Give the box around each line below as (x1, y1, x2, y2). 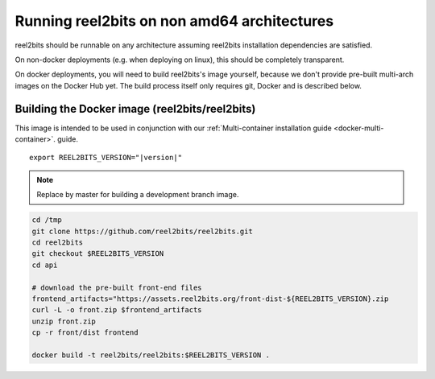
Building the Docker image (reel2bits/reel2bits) (14, 101, 256, 116)
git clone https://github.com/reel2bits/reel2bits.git (31, 226, 253, 236)
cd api (31, 260, 58, 270)
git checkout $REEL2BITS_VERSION (31, 249, 164, 258)
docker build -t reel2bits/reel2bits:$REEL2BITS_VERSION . (31, 350, 270, 360)
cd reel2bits (31, 237, 84, 247)
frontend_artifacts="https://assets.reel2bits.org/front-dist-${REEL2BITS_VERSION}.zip (31, 294, 389, 303)
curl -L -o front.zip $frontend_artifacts (31, 306, 202, 315)
